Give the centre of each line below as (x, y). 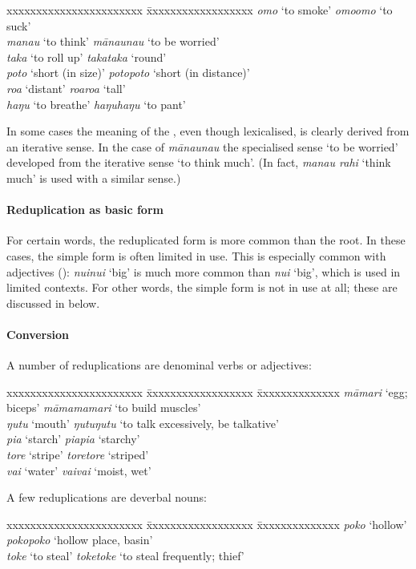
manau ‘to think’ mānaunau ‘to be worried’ (113, 41)
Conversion (38, 334)
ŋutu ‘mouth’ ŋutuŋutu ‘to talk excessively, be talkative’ (143, 423)
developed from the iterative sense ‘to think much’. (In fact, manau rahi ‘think (199, 162)
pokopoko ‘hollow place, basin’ (80, 540)
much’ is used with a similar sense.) (94, 178)
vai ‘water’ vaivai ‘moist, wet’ (79, 470)
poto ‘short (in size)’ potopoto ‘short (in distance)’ (128, 73)
